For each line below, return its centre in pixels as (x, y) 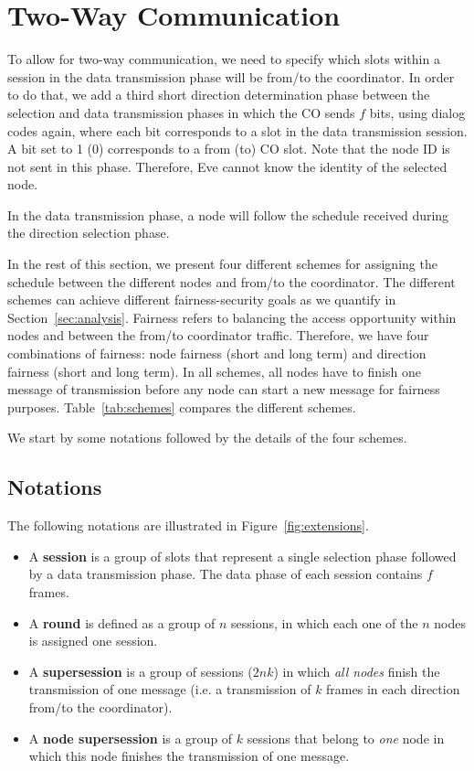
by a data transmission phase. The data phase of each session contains (226, 574)
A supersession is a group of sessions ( (141, 671)
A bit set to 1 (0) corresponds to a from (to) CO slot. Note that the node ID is (229, 149)
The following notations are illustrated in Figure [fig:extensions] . (188, 525)
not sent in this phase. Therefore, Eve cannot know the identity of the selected (227, 166)
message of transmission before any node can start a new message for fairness (224, 389)
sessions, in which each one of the (325, 622)
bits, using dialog (417, 112)
